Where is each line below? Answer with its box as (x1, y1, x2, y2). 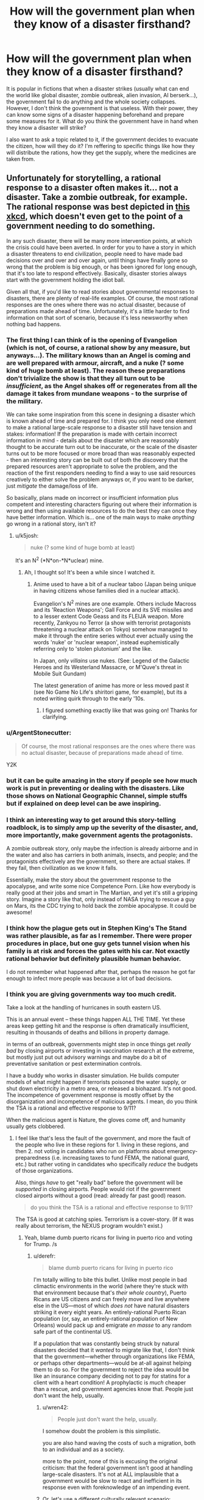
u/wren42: (42, 1404, 69, 1411)
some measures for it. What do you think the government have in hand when (6, 117, 199, 125)
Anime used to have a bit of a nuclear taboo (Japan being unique (33, 580, 197, 588)
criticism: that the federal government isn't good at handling (42, 1464, 193, 1472)
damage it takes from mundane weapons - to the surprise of (6, 389, 188, 398)
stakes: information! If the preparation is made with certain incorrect (6, 430, 177, 438)
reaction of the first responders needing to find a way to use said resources (6, 469, 196, 477)
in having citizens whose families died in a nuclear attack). (33, 587, 180, 594)
